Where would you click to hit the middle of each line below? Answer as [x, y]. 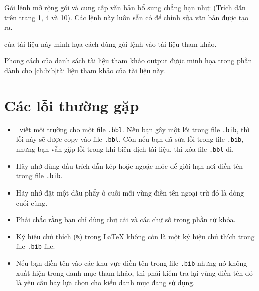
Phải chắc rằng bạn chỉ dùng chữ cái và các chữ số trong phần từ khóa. [126, 219]
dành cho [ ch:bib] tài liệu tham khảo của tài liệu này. [85, 70]
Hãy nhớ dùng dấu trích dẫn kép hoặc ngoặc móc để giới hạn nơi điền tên [129, 166]
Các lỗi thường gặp [72, 105]
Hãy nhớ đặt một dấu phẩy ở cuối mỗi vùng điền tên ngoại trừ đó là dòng [130, 192]
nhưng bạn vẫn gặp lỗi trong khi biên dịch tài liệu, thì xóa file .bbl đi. [125, 149]
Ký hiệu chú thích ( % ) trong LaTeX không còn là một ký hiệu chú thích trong [135, 236]
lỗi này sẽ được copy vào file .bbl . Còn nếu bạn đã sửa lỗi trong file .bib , [130, 139]
